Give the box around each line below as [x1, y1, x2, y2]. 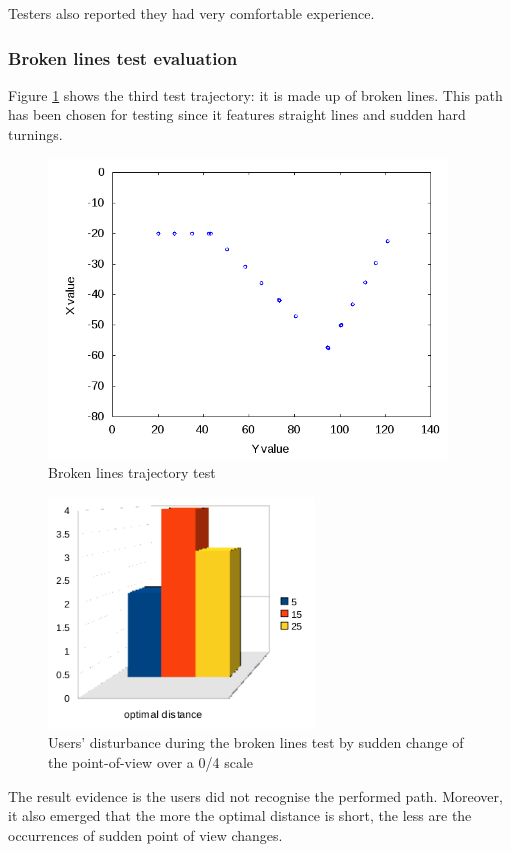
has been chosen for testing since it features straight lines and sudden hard [8, 104, 466, 125]
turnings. [8, 124, 63, 144]
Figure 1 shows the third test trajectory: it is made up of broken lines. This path [8, 84, 503, 105]
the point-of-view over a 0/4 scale [48, 752, 254, 772]
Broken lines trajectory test [48, 462, 216, 483]
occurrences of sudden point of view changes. [8, 824, 283, 845]
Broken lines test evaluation [8, 45, 238, 70]
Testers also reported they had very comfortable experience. [8, 3, 375, 23]
